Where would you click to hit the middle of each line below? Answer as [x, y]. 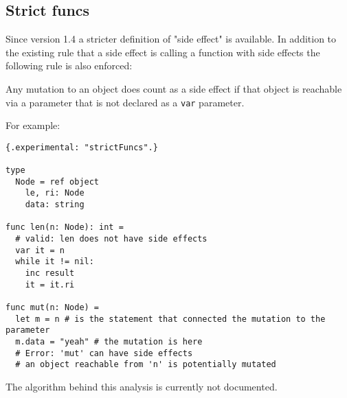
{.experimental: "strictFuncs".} [82, 147]
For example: [33, 125]
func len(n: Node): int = [65, 227]
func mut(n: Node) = [53, 308]
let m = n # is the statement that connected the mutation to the [170, 319]
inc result [50, 273]
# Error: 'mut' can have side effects [104, 353]
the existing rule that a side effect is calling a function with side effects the [163, 52]
